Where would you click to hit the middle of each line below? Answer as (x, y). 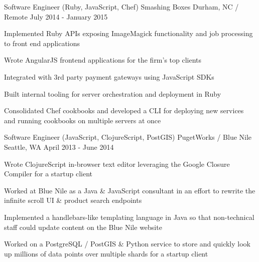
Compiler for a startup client (48, 174)
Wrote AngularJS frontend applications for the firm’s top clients (103, 60)
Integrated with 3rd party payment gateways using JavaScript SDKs (109, 76)
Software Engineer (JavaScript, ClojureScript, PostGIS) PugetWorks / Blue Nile (128, 137)
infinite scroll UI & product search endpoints (73, 200)
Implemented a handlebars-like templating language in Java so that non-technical (129, 217)
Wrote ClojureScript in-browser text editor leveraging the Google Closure (117, 164)
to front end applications (42, 43)
